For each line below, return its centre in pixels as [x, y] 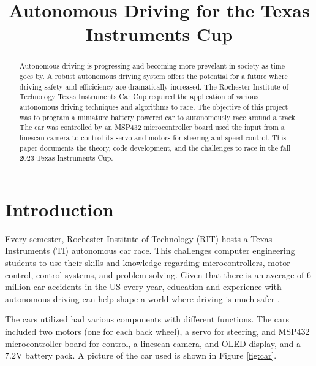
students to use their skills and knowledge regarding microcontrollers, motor [148, 263]
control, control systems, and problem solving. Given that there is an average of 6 [158, 274]
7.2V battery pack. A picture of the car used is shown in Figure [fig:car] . [141, 355]
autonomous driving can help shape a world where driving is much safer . [142, 298]
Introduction [59, 209]
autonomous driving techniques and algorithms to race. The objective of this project [154, 106]
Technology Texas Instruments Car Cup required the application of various [139, 97]
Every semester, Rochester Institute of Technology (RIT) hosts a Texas [139, 238]
